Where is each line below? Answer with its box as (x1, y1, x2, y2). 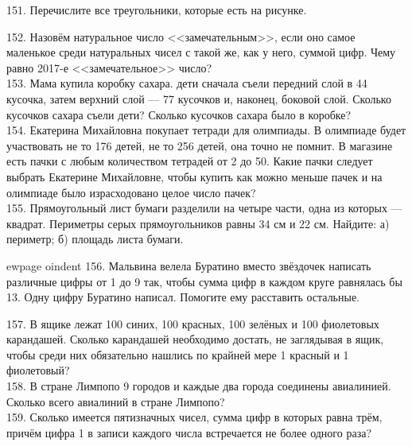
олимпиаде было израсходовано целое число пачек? (6, 184, 256, 200)
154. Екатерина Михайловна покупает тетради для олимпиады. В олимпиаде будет (6, 122, 406, 138)
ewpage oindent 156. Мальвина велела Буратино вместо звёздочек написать (6, 257, 371, 273)
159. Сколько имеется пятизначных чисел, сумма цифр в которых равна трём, (6, 409, 383, 425)
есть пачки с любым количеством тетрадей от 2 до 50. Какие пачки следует (6, 153, 373, 169)
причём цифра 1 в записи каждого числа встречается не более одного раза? (6, 424, 371, 440)
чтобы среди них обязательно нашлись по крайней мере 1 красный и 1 (6, 346, 349, 363)
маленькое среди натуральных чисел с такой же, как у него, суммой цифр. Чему (6, 44, 396, 60)
